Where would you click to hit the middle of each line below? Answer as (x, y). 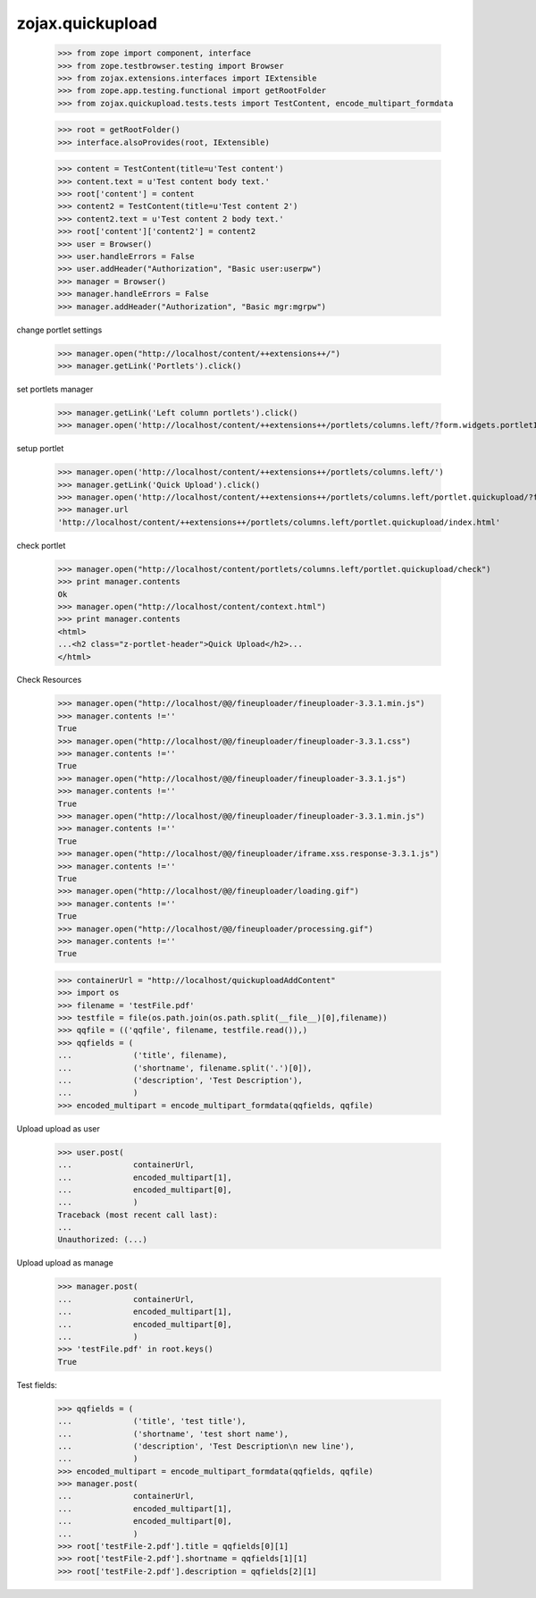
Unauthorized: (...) (102, 1240)
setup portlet (40, 449)
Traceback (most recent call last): (138, 1215)
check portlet (41, 545)
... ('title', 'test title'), (152, 1421)
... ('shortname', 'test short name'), (173, 1434)
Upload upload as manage (65, 1263)
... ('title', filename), (142, 1056)
